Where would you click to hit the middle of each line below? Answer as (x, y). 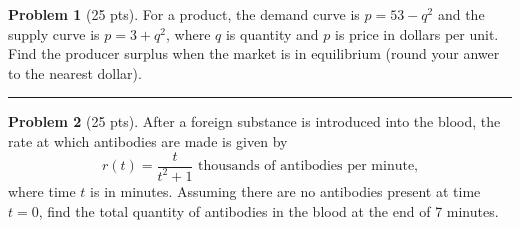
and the (461, 14)
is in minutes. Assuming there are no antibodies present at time (285, 190)
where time (42, 190)
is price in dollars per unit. (416, 33)
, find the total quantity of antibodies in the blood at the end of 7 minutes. (268, 210)
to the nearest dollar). (75, 72)
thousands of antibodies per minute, (308, 166)
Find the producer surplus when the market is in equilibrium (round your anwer (254, 53)
